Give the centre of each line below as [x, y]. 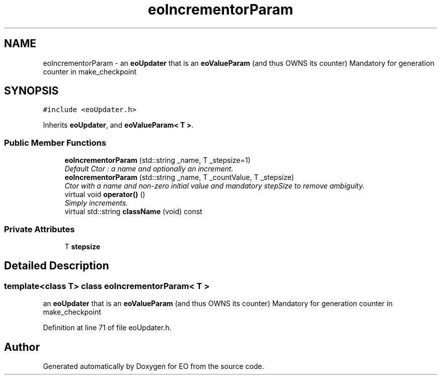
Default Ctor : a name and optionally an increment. [149, 169]
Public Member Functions [55, 143]
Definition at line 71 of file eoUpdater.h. [107, 328]
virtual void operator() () [105, 195]
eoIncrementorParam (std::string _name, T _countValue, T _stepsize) [179, 177]
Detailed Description [57, 266]
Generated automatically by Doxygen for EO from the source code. [154, 366]
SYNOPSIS [31, 91]
